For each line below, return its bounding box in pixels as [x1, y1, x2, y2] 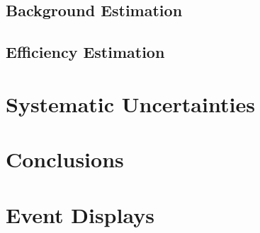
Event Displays [6, 200, 154, 229]
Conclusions [6, 145, 124, 174]
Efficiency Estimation [6, 41, 165, 63]
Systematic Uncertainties [6, 89, 255, 118]
